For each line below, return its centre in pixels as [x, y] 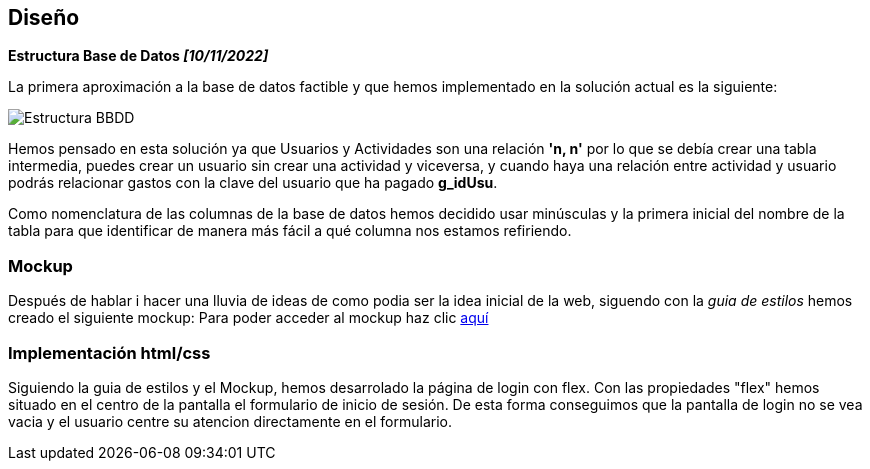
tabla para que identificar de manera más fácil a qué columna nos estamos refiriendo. [290, 231]
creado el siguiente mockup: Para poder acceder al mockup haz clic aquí [248, 318]
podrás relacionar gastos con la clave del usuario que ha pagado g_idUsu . [253, 183]
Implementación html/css [109, 352]
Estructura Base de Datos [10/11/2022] [138, 56]
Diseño [44, 17]
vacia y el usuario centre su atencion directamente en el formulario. [230, 421]
